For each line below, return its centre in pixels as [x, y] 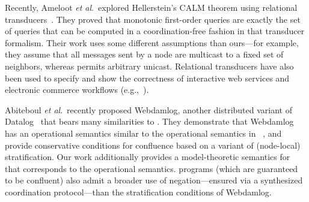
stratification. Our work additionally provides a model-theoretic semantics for [148, 157]
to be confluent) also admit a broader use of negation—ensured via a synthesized [154, 180]
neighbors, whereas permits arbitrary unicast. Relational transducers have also [149, 66]
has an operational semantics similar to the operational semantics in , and [143, 133]
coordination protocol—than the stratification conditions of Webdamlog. [138, 192]
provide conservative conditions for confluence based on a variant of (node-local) [153, 145]
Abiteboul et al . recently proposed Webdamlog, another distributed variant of [148, 109]
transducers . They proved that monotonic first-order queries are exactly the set [153, 19]
